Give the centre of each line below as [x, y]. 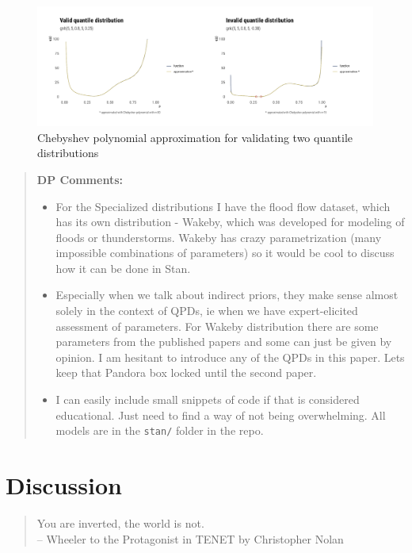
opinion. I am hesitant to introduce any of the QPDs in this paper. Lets [230, 357]
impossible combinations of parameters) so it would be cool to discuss [225, 253]
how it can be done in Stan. [123, 268]
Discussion [64, 485]
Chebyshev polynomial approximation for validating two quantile [195, 137]
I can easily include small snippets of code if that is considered [208, 399]
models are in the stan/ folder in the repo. [160, 430]
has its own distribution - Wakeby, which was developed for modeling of [230, 222]
